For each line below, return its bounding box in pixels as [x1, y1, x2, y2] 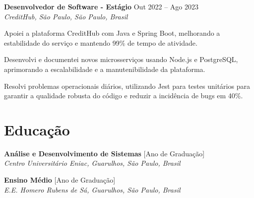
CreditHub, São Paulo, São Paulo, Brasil [4, 11, 128, 21]
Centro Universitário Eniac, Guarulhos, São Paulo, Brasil [4, 158, 181, 168]
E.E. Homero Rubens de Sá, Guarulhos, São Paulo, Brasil [4, 184, 181, 195]
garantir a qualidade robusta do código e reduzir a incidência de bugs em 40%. [4, 90, 243, 101]
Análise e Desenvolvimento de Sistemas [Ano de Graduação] [4, 148, 205, 158]
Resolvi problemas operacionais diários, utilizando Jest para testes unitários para [4, 80, 250, 91]
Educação [4, 119, 70, 139]
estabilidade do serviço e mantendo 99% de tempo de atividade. [4, 37, 197, 48]
